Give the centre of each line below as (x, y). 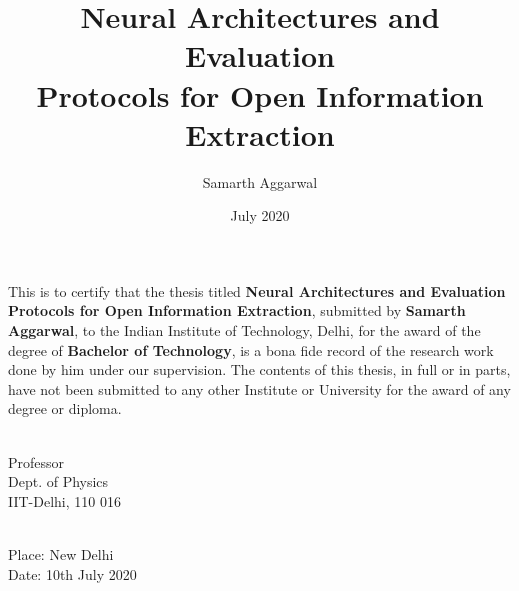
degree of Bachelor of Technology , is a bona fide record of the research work (251, 349)
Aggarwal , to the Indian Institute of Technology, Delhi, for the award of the (244, 330)
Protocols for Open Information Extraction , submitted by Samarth (237, 310)
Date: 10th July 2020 (72, 573)
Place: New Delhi (61, 554)
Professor (36, 461)
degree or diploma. (65, 408)
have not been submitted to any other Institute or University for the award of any (259, 388)
